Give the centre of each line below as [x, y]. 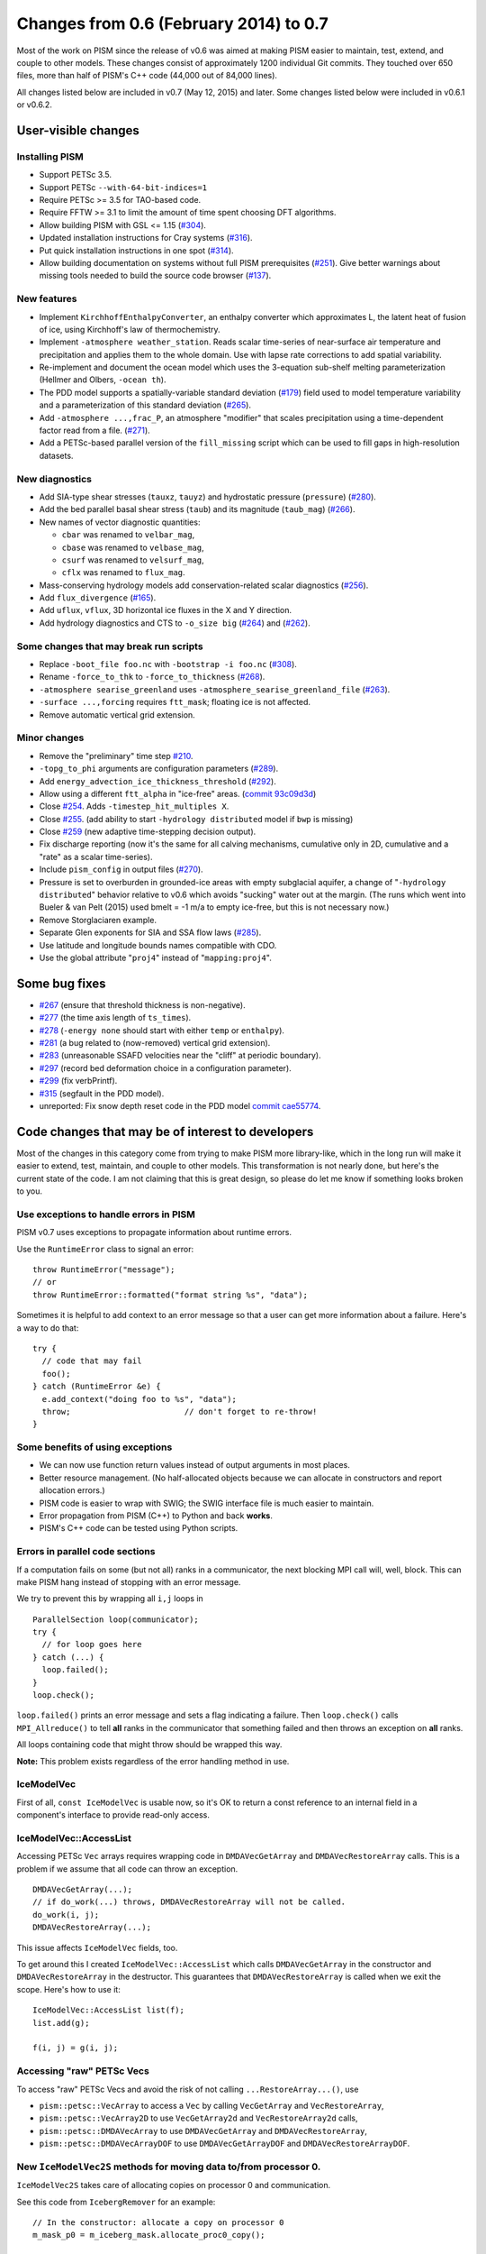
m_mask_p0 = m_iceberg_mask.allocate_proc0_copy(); [149, 2235]
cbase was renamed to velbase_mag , [133, 547]
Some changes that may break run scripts [110, 646]
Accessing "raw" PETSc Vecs [83, 2071]
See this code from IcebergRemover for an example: [116, 2202]
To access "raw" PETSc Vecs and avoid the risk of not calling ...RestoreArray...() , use [188, 2089]
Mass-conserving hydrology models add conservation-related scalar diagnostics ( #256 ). [204, 585]
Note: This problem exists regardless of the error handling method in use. [153, 1761]
